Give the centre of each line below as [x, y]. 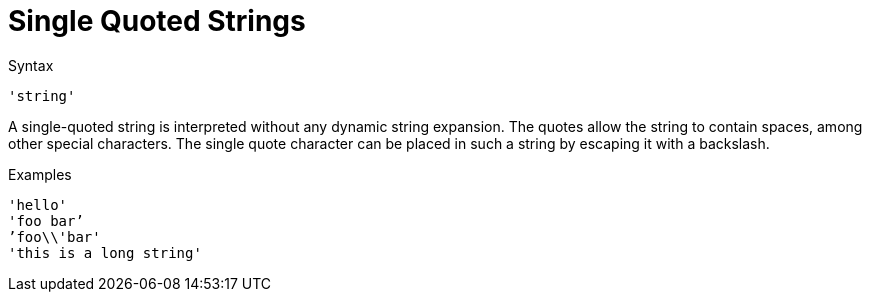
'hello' [38, 204]
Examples [40, 174]
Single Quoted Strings [157, 21]
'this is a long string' [105, 252]
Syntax [31, 65]
